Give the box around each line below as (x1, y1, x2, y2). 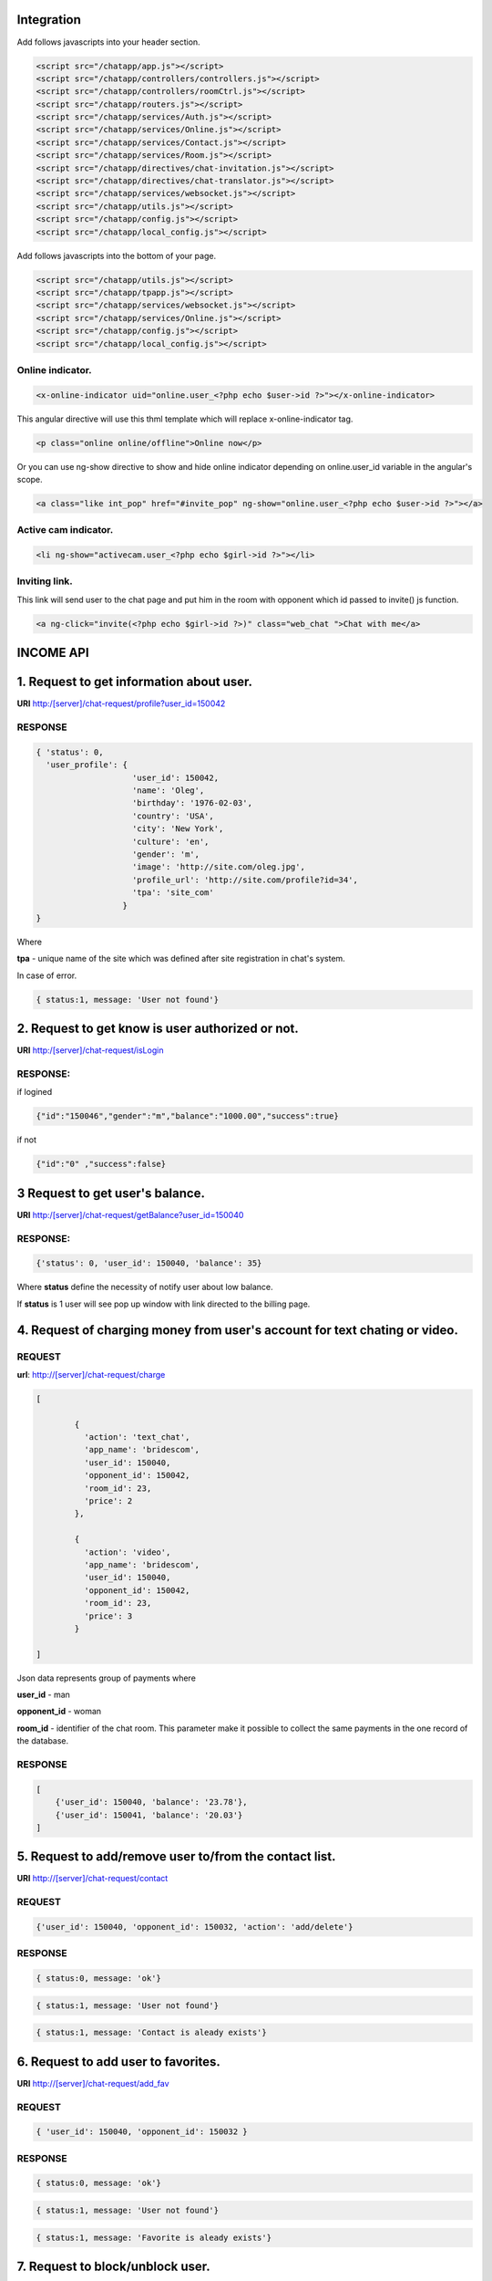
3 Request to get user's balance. (16, 1185, 205, 1201)
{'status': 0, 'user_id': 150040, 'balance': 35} (36, 1258, 262, 1268)
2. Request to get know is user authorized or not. (16, 1021, 300, 1036)
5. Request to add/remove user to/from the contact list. (16, 1849, 336, 1865)
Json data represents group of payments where (16, 1672, 196, 1683)
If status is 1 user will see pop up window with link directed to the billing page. (16, 1298, 311, 1309)
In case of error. (16, 970, 77, 981)
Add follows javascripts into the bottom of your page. (16, 250, 217, 261)
